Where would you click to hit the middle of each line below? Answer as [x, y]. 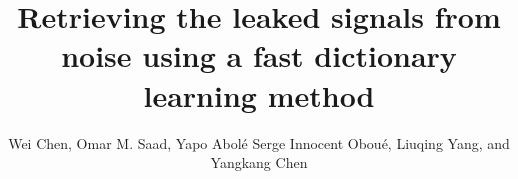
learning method [259, 94]
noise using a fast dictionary [259, 55]
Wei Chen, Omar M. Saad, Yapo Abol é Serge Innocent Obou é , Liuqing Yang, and [259, 142]
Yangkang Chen [259, 162]
